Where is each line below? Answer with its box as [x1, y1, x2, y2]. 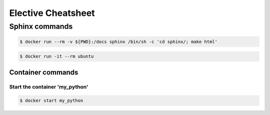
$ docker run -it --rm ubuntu [19, 54, 94, 59]
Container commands [9, 68, 78, 77]
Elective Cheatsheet [9, 7, 95, 18]
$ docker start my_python [19, 98, 83, 103]
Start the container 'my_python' [9, 83, 88, 90]
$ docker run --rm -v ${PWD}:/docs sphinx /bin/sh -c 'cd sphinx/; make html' [19, 39, 217, 44]
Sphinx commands [9, 22, 73, 31]
